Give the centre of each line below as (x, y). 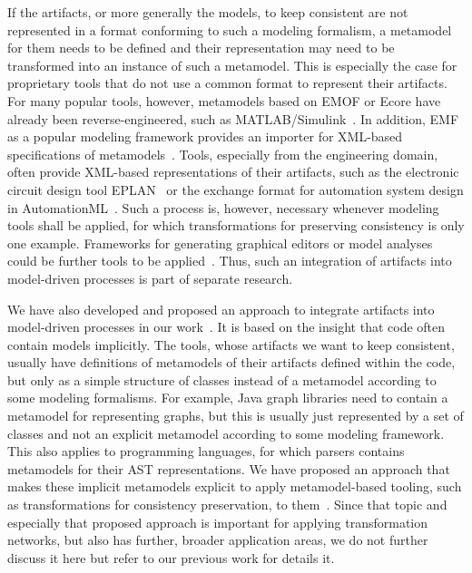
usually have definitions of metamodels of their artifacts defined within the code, (231, 362)
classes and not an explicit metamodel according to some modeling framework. (226, 433)
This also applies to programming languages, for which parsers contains (206, 451)
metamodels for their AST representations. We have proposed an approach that (229, 468)
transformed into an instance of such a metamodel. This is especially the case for (232, 65)
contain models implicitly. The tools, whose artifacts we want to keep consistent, (231, 344)
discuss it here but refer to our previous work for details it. (171, 557)
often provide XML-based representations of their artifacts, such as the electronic (233, 172)
